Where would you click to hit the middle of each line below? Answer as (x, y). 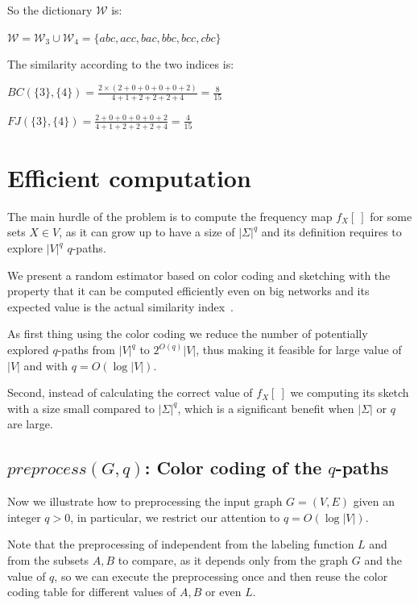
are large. (30, 424)
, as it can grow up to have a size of (147, 232)
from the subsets (48, 559)
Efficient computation (129, 177)
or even (223, 592)
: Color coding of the (233, 467)
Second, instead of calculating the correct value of (130, 392)
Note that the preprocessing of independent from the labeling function (181, 544)
